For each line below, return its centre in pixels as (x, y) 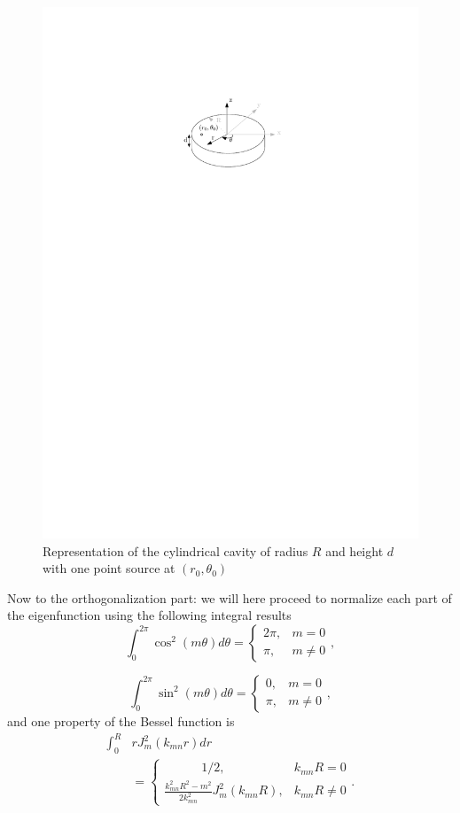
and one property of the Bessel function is (121, 720)
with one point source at (109, 568)
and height (355, 550)
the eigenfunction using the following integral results (149, 615)
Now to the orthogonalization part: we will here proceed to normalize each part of (230, 597)
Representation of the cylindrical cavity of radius (175, 550)
